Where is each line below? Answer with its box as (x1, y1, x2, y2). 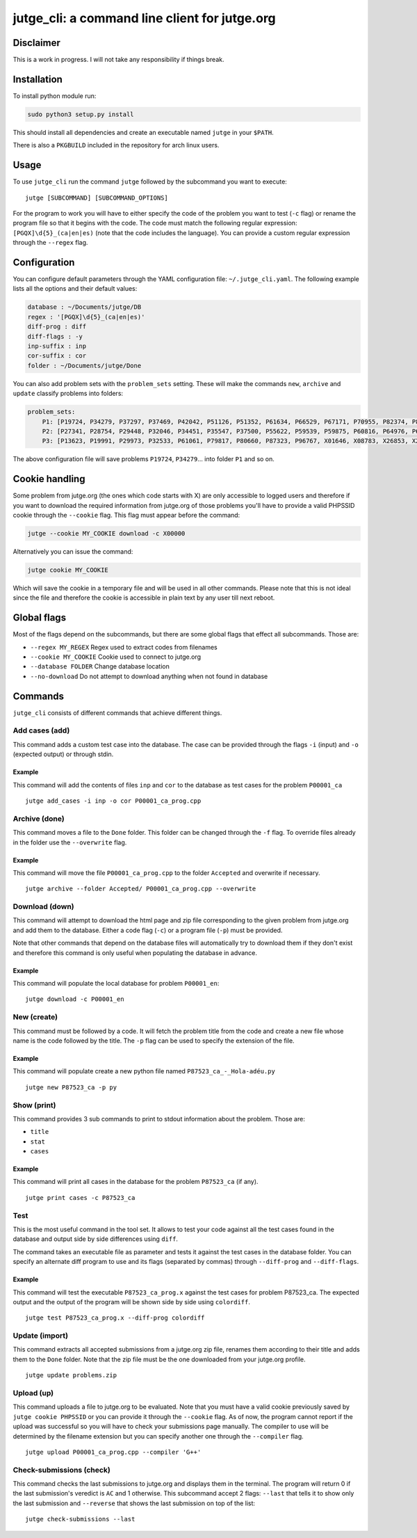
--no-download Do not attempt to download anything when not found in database (30, 672, 268, 680)
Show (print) (13, 1100, 56, 1110)
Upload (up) (13, 1388, 54, 1398)
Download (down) (13, 902, 74, 911)
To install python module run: (13, 91, 97, 100)
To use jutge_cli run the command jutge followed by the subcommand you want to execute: (13, 177, 288, 186)
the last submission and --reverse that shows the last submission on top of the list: (13, 1499, 256, 1507)
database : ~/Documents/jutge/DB (27, 303, 142, 311)
